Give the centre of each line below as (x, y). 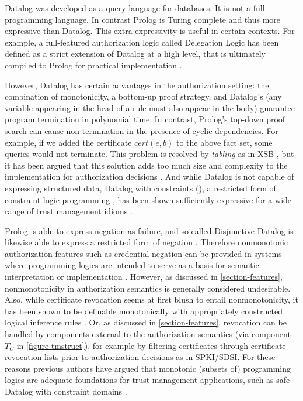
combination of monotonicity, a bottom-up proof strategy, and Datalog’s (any (143, 96)
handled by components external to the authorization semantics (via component (148, 334)
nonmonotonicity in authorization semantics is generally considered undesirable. (148, 288)
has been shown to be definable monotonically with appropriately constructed (144, 311)
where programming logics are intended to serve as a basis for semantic (132, 265)
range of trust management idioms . (69, 211)
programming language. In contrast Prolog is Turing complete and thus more (143, 19)
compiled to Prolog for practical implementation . (93, 65)
